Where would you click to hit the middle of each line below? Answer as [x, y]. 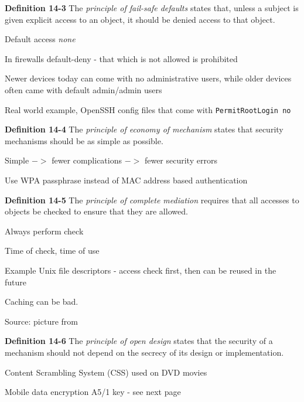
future [16, 282]
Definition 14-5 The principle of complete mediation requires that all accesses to [152, 200]
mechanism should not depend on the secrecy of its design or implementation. [144, 352]
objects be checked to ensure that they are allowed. [96, 211]
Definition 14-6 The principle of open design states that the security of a [139, 341]
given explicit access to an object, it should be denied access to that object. [140, 19]
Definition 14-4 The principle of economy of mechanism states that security [144, 129]
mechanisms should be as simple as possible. [84, 140]
